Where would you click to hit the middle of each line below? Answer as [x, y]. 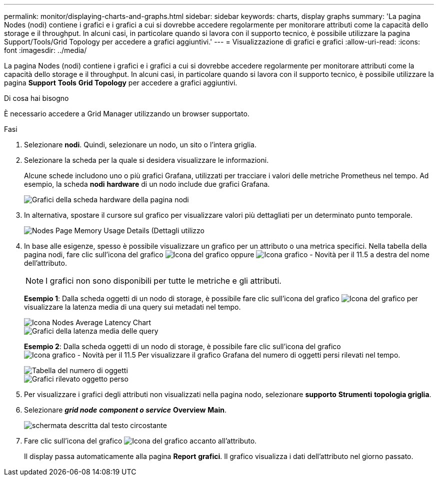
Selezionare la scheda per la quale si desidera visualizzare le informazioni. [146, 160]
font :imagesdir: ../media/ [45, 50]
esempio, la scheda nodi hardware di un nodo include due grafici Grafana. [147, 184]
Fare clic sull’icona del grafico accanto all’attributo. [140, 441]
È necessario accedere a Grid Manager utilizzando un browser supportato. [127, 114]
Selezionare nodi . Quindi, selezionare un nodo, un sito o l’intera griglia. [140, 145]
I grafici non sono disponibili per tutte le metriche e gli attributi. [163, 281]
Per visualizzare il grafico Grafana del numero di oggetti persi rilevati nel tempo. [269, 355]
